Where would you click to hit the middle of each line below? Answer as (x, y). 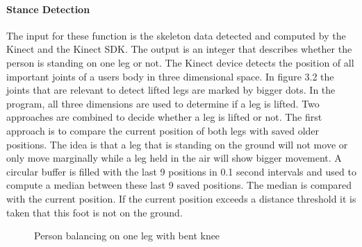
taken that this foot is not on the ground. (94, 212)
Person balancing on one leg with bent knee (127, 236)
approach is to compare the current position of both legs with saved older (163, 130)
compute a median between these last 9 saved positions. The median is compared (179, 185)
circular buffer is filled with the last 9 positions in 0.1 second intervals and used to (181, 171)
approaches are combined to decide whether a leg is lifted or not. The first (164, 117)
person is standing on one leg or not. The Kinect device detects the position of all (180, 62)
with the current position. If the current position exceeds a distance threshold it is (181, 198)
